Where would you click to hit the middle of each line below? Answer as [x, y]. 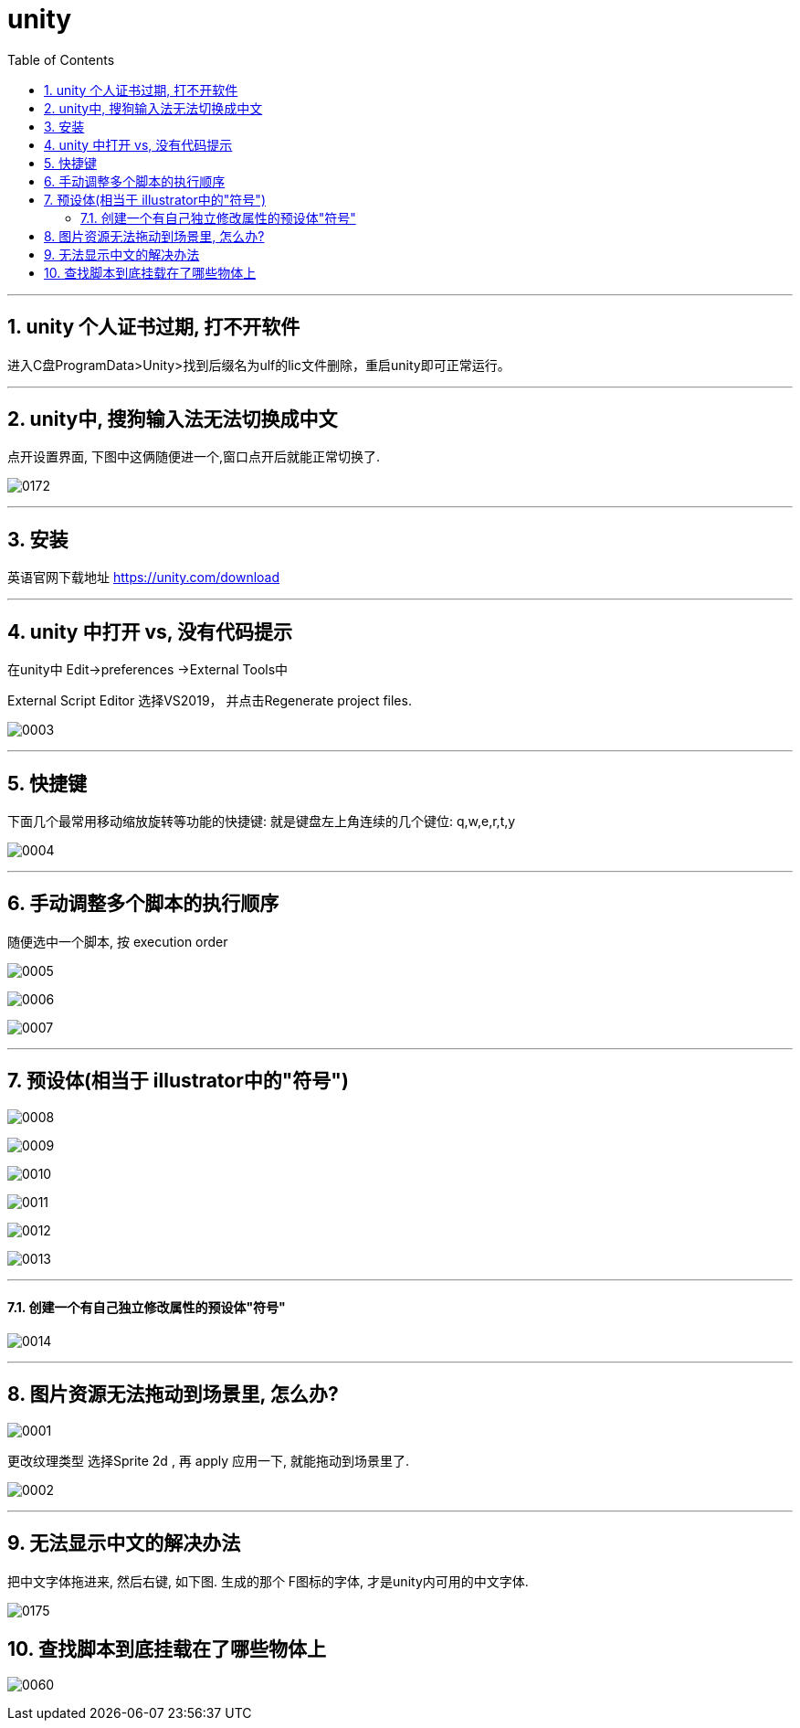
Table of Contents [61, 59]
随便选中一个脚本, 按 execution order [118, 941]
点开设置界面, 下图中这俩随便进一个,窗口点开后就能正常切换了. [194, 457]
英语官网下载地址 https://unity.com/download [144, 578]
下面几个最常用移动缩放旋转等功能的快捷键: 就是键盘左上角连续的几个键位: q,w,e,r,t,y [262, 821]
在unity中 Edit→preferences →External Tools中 [148, 670]
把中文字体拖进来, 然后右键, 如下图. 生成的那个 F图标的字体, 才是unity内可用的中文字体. [268, 1581]
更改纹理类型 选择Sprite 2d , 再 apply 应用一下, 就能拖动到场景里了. [209, 1460]
